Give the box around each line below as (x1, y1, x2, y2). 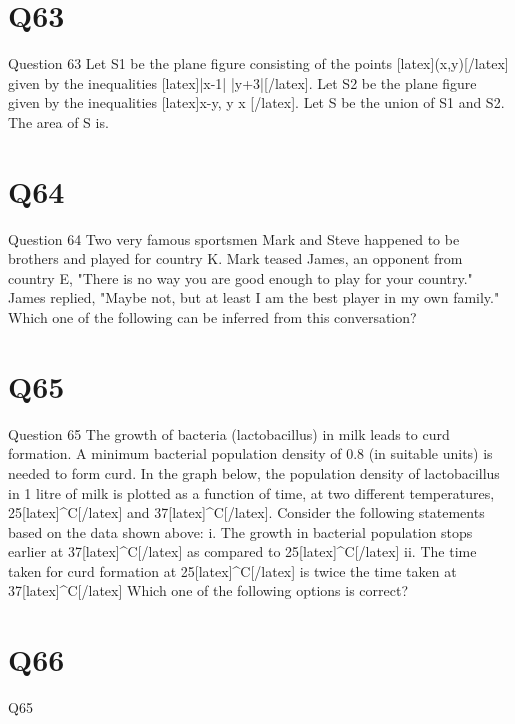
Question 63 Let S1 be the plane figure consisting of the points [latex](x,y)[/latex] (8, 53, 509, 74)
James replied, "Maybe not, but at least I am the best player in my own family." (8, 287, 500, 308)
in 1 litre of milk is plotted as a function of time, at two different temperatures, (8, 482, 495, 503)
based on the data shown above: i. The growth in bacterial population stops (8, 521, 473, 542)
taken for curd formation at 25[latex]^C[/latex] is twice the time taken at (8, 560, 457, 581)
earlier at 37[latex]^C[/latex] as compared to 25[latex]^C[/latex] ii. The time (8, 541, 477, 562)
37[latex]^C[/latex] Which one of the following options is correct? (8, 580, 409, 601)
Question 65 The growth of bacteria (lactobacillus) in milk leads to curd (8, 423, 450, 444)
